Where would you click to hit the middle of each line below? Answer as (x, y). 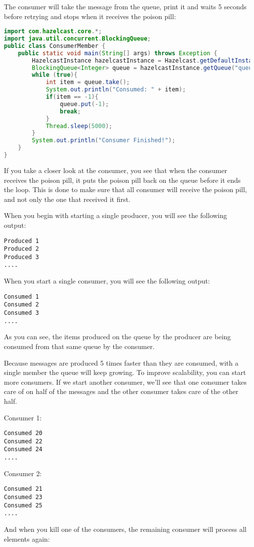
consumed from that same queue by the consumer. (79, 346)
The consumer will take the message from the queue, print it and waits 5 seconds (125, 6)
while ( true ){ (55, 75)
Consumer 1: (23, 417)
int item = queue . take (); (88, 82)
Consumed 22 (23, 441)
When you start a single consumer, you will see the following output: (107, 281)
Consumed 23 (23, 497)
